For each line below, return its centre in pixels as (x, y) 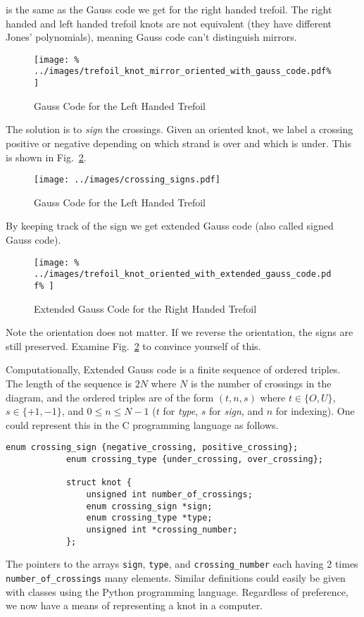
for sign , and (236, 411)
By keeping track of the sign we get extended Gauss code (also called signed (170, 226)
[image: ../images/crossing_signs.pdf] (127, 180)
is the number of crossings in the (261, 383)
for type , (181, 411)
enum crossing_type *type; (149, 518)
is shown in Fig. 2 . (46, 157)
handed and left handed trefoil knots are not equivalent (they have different (169, 23)
